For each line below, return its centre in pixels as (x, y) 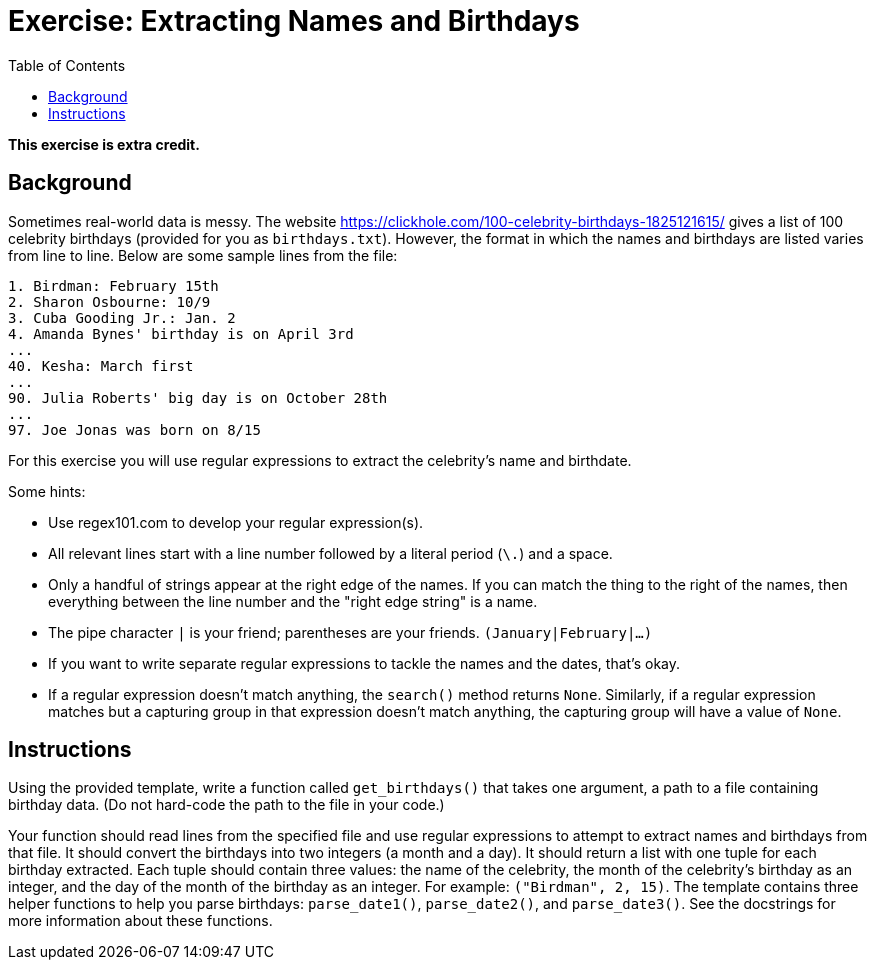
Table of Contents (67, 65)
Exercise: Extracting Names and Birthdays (294, 21)
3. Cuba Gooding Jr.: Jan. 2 (122, 317)
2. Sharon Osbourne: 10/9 (109, 301)
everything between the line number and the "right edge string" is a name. (293, 601)
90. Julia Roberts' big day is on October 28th (198, 397)
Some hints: (47, 491)
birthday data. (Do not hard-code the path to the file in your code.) (226, 805)
